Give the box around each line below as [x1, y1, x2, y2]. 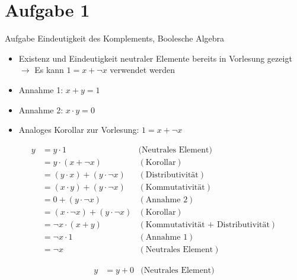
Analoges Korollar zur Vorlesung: [18, 123, 139, 136]
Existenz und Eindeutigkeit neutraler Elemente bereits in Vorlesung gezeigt [18, 52, 292, 64]
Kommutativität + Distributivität [145, 220, 270, 229]
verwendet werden [110, 63, 175, 76]
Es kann [34, 63, 64, 76]
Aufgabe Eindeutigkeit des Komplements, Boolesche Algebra [5, 32, 225, 44]
